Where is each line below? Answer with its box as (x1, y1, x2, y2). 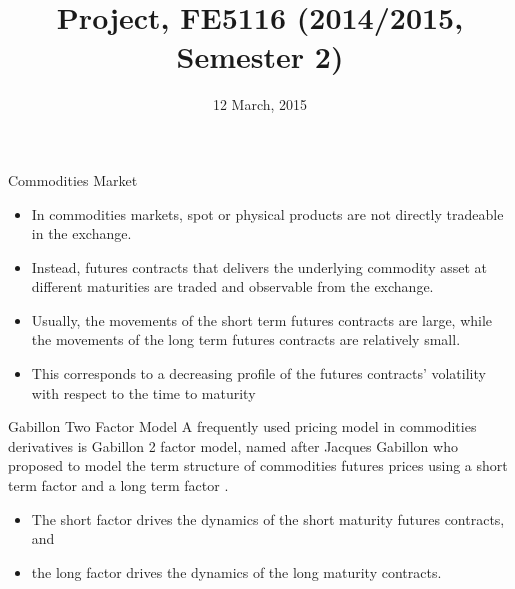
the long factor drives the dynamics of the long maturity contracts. (31, 561, 442, 582)
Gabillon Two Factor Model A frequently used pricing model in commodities (8, 416, 477, 437)
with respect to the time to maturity (31, 382, 256, 403)
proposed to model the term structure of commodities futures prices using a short (8, 455, 508, 476)
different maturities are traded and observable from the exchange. (31, 276, 434, 297)
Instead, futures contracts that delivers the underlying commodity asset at (31, 256, 488, 277)
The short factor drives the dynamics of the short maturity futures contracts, (31, 508, 505, 529)
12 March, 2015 (212, 94, 308, 115)
